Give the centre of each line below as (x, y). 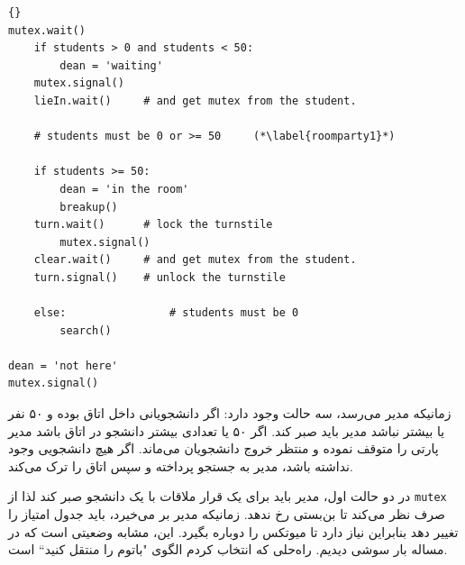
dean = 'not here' (63, 365)
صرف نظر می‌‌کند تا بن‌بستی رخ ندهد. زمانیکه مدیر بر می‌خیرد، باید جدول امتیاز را (227, 514)
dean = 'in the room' (124, 189)
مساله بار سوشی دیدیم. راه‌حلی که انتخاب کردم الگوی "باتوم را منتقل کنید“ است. (228, 549)
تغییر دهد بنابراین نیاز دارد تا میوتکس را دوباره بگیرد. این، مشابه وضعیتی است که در (233, 531)
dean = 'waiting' (111, 65)
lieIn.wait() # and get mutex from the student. (195, 100)
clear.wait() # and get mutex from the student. (195, 260)
